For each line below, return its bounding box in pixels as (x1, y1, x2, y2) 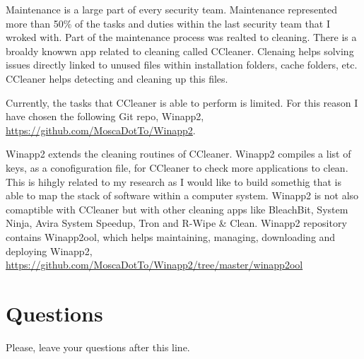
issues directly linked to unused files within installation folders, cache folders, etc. (6, 57, 358, 72)
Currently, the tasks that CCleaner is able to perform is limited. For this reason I (6, 95, 358, 110)
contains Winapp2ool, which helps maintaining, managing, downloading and (6, 229, 336, 244)
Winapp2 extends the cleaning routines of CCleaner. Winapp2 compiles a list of (6, 146, 351, 161)
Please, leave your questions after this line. (6, 339, 190, 354)
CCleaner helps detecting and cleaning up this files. (6, 71, 228, 86)
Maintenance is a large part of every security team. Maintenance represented (6, 2, 338, 16)
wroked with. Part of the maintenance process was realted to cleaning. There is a (6, 30, 357, 45)
